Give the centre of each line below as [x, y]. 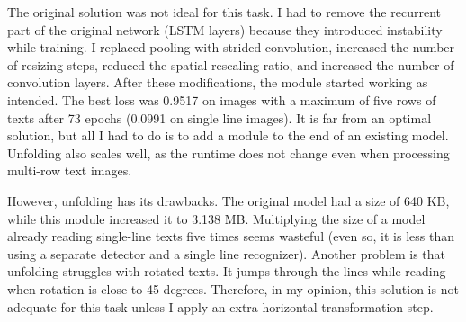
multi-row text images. [70, 170]
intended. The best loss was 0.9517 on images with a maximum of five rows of [222, 99]
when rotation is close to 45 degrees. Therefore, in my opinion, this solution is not [233, 288]
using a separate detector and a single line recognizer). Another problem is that [227, 253]
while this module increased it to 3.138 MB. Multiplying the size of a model [216, 218]
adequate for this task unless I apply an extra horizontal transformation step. [220, 306]
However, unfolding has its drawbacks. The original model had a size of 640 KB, [229, 200]
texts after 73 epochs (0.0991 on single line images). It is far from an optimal [220, 117]
